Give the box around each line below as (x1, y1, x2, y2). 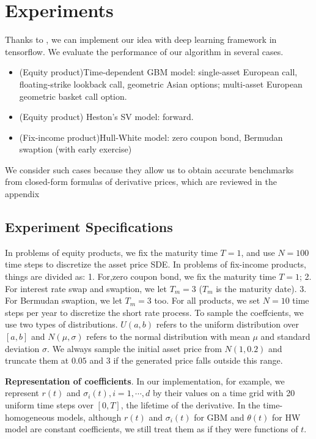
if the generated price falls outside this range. (113, 354, 283, 367)
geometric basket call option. (19, 89, 127, 102)
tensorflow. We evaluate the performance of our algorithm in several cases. (5, 45, 284, 58)
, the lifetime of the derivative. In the (120, 398, 260, 411)
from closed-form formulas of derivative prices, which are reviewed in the (5, 175, 277, 188)
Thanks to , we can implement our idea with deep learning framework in (5, 33, 277, 46)
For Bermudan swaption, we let (5, 294, 122, 307)
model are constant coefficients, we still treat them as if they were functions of (5, 422, 298, 435)
